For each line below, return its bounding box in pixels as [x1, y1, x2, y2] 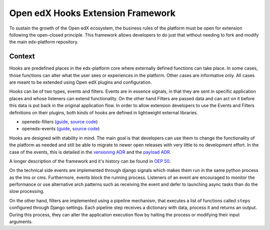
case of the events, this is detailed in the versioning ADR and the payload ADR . [9, 149, 171, 155]
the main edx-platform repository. [9, 39, 78, 45]
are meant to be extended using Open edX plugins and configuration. [9, 79, 152, 85]
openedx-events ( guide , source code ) [21, 126, 100, 132]
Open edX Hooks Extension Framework [9, 8, 176, 19]
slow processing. [9, 188, 44, 194]
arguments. [9, 218, 33, 225]
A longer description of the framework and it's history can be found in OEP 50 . [9, 158, 171, 164]
